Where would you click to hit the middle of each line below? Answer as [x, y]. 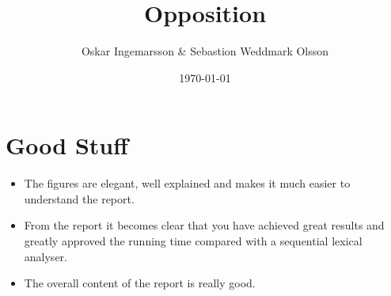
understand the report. [79, 198]
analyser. [46, 256]
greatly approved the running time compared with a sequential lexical [193, 241]
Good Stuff [67, 145]
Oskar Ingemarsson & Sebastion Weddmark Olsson [205, 51]
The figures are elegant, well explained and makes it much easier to [187, 183]
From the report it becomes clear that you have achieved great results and [204, 225]
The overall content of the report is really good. [140, 283]
